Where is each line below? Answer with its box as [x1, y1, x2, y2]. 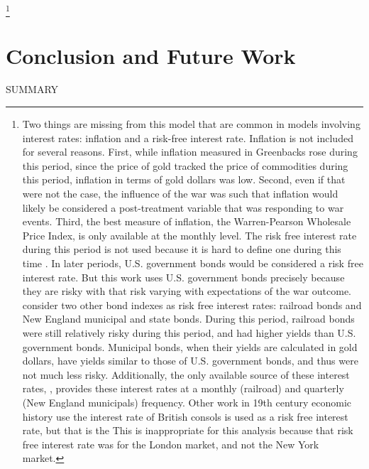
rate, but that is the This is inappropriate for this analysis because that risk [22, 423, 353, 438]
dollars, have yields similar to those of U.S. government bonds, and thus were [22, 353, 358, 368]
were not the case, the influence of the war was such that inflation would [22, 186, 338, 201]
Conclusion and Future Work [6, 41, 296, 70]
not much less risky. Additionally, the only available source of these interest [22, 367, 350, 382]
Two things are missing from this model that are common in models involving [22, 117, 360, 131]
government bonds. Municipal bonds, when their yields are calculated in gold [22, 339, 358, 354]
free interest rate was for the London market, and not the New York [22, 436, 319, 451]
